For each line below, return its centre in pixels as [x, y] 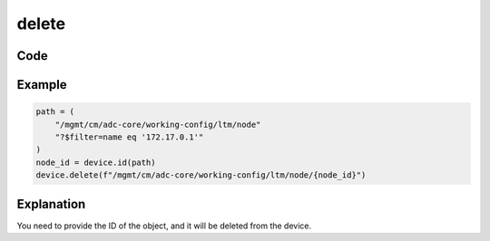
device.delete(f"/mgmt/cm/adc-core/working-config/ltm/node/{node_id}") [201, 175]
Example [42, 85]
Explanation [51, 204]
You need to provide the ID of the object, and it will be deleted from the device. [164, 226]
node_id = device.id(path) [96, 162]
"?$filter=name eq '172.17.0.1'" [129, 137]
